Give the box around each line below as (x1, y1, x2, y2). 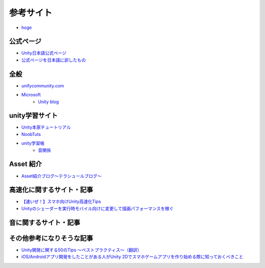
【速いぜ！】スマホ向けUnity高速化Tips (21, 199, 101, 205)
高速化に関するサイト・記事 (9, 186, 93, 194)
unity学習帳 (21, 140, 45, 146)
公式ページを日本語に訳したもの (21, 57, 86, 63)
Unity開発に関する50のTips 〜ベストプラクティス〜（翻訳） (21, 247, 142, 253)
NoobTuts (21, 131, 41, 137)
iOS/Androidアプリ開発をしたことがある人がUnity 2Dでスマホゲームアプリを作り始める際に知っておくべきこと (21, 254, 244, 260)
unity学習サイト (9, 111, 58, 120)
